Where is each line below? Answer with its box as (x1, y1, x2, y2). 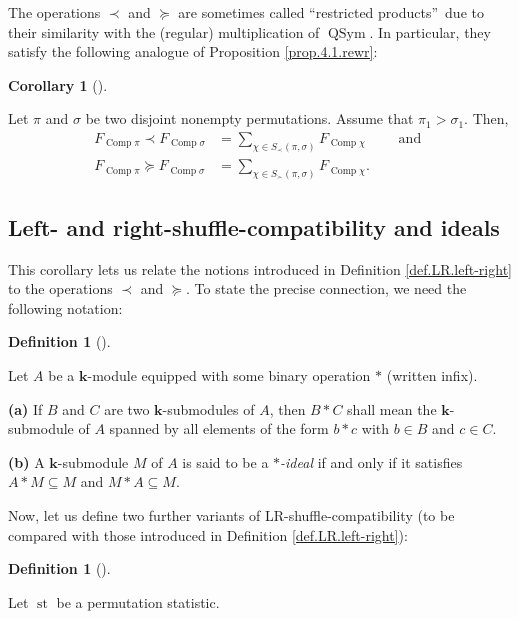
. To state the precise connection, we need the (186, 278, 467, 299)
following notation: (8, 297, 123, 318)
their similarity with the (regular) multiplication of (8, 21, 320, 42)
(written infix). (386, 365, 478, 386)
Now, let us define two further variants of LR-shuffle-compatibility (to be (8, 504, 455, 525)
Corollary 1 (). (8, 74, 108, 95)
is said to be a (182, 451, 269, 472)
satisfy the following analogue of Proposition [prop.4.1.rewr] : (8, 41, 378, 62)
